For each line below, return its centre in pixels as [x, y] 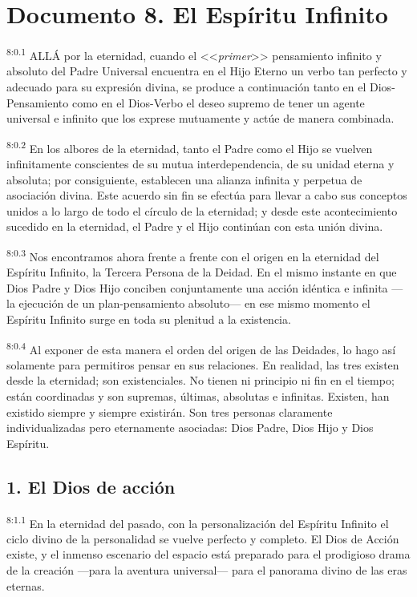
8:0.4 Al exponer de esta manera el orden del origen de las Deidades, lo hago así [201, 348]
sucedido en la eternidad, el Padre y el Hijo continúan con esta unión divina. [195, 226]
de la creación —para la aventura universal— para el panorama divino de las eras [207, 570]
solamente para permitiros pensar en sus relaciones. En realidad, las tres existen [203, 364]
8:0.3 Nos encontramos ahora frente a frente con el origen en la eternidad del [193, 255]
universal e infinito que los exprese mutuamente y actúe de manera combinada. [200, 118]
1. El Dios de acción [91, 486]
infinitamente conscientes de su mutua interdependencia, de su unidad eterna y [200, 163]
